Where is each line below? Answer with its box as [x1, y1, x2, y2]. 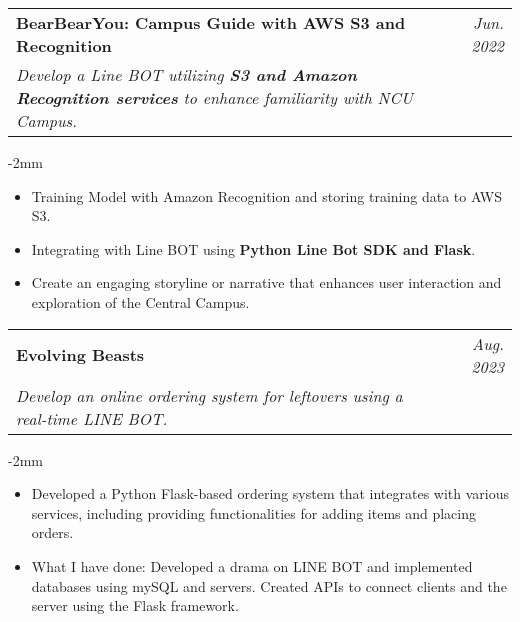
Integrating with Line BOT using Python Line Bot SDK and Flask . [31, 238, 476, 259]
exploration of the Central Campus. [31, 291, 250, 312]
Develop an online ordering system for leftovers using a [16, 383, 403, 407]
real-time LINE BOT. [16, 406, 168, 430]
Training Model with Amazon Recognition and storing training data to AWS [31, 185, 503, 206]
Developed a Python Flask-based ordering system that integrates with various [31, 483, 509, 504]
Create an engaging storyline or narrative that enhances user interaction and [31, 272, 502, 293]
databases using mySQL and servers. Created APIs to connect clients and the [31, 575, 507, 596]
